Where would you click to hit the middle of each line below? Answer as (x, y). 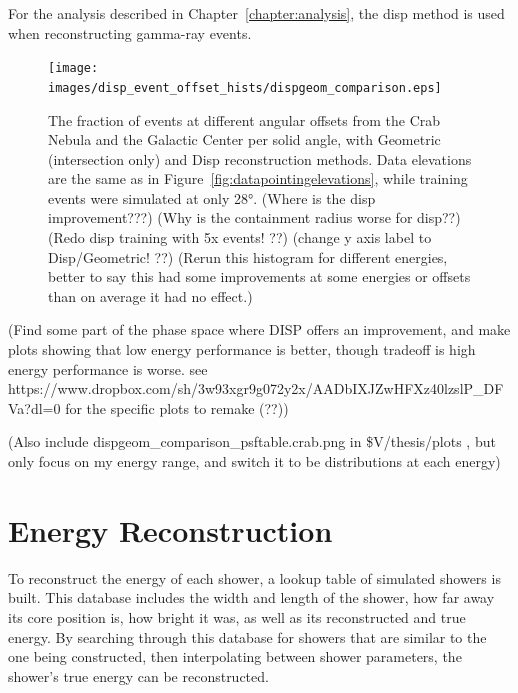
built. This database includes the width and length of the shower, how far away (251, 597)
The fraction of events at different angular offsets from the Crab (244, 119)
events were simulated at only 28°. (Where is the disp (212, 197)
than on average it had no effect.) (150, 295)
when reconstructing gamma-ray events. (130, 32)
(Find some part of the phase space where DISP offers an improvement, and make (259, 329)
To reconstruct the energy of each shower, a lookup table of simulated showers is (254, 577)
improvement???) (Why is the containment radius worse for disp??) (254, 217)
